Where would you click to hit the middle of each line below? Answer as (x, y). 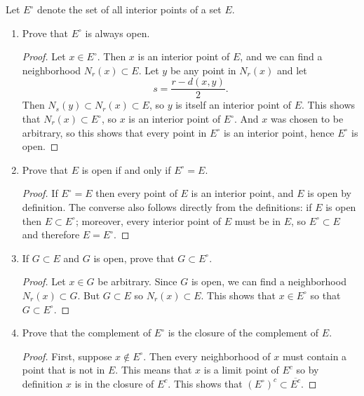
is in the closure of (114, 383)
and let (292, 70)
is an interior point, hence (279, 132)
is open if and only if (126, 169)
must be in (258, 220)
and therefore (51, 234)
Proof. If (40, 193)
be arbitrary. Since (137, 281)
